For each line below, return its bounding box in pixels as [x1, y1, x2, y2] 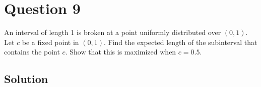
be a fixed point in [22, 36, 79, 47]
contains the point [4, 46, 60, 57]
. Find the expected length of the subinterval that [103, 36, 257, 47]
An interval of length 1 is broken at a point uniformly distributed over [4, 27, 221, 37]
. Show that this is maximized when [65, 46, 176, 57]
